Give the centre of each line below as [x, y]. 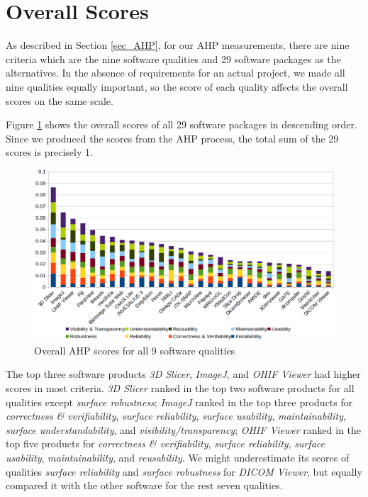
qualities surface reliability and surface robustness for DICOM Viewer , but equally [184, 471]
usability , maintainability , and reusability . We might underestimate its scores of [178, 458]
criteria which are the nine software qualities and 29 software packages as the [173, 58]
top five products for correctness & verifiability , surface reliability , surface [165, 443]
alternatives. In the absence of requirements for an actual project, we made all [175, 73]
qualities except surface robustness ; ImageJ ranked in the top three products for [179, 402]
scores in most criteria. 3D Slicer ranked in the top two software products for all [180, 388]
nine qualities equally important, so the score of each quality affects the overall [177, 86]
